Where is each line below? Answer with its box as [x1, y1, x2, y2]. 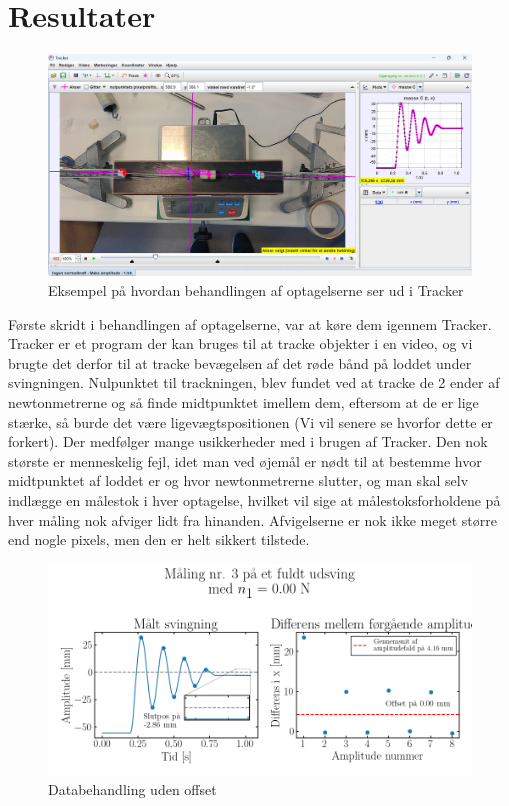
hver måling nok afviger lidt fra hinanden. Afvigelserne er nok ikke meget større [8, 509, 497, 530]
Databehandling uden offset [48, 779, 217, 800]
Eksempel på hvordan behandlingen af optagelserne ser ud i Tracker [48, 280, 464, 301]
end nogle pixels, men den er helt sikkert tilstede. [8, 529, 310, 550]
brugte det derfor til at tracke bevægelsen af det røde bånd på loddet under [8, 352, 472, 373]
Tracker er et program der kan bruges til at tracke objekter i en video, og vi [8, 333, 473, 354]
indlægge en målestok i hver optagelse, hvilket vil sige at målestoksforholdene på [8, 490, 501, 510]
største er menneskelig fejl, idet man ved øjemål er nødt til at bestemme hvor [8, 450, 482, 471]
